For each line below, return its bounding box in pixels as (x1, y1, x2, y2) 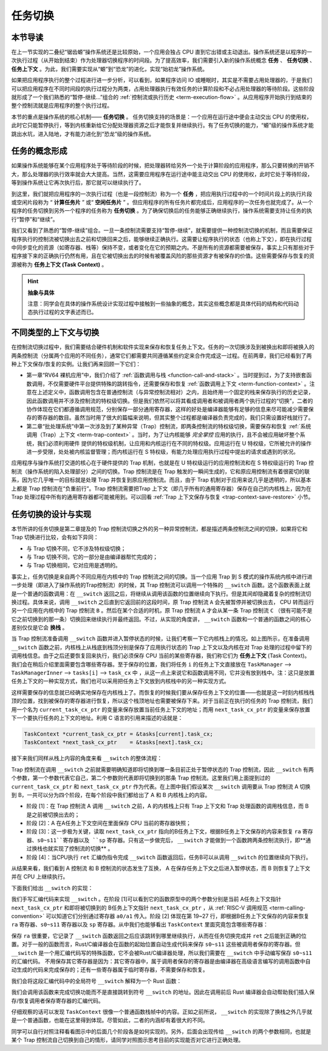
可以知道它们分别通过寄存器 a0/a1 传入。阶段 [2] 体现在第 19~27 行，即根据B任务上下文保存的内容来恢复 (46, 912, 310, 920)
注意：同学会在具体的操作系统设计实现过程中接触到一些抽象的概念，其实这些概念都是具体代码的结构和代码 (27, 300, 294, 307)
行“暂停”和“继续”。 (11, 216, 58, 223)
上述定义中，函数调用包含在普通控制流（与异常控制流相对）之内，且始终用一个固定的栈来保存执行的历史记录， (36, 389, 314, 396)
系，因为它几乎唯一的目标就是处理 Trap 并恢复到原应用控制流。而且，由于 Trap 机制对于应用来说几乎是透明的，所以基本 (11, 476, 312, 484)
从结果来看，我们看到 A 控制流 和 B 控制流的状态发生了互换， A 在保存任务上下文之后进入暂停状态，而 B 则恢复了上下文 (11, 864, 311, 872)
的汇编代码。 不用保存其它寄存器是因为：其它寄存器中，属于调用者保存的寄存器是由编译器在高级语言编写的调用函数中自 (11, 957, 311, 965)
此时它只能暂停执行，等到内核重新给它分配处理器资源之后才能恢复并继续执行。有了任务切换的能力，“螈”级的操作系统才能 (11, 122, 314, 129)
